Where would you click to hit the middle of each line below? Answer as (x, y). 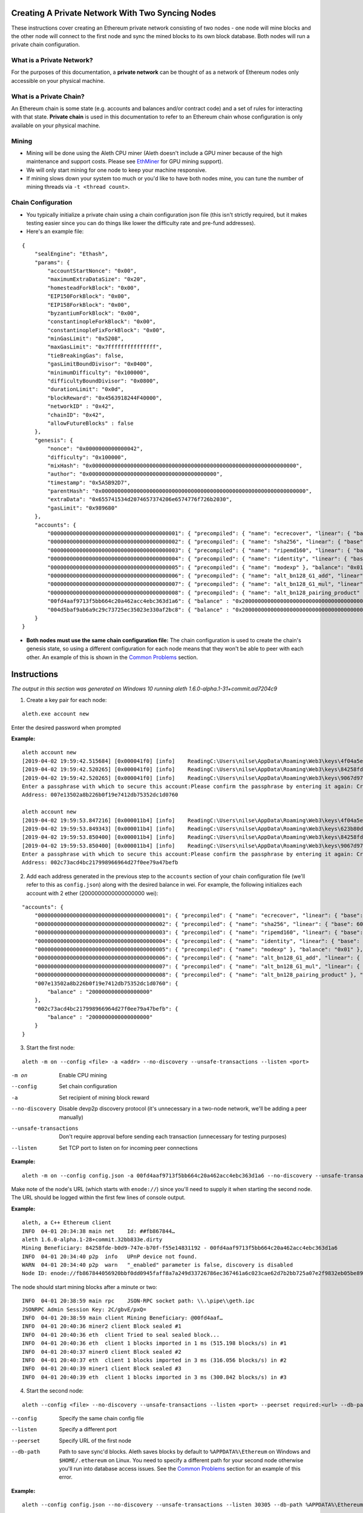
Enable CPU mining (83, 1075)
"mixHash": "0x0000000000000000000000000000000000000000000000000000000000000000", (175, 465)
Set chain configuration (88, 1086)
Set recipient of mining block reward (104, 1097)
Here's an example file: (55, 231)
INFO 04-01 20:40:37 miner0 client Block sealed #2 (102, 1352)
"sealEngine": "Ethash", (71, 254)
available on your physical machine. (56, 125)
